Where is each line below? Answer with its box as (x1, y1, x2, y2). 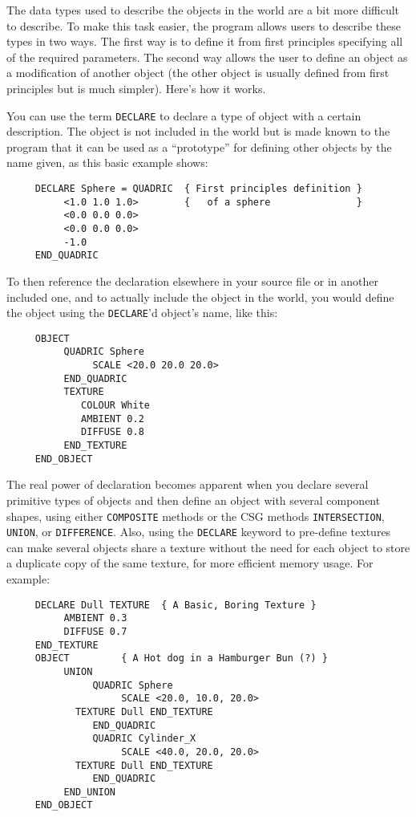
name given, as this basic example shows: (6, 154, 208, 171)
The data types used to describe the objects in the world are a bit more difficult (6, 2, 400, 18)
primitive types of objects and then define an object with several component (6, 491, 381, 508)
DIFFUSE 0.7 (63, 625, 127, 637)
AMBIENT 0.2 (81, 413, 144, 425)
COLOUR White (81, 400, 150, 412)
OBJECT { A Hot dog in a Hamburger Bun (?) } (34, 652, 328, 665)
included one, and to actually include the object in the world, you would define (6, 288, 394, 305)
